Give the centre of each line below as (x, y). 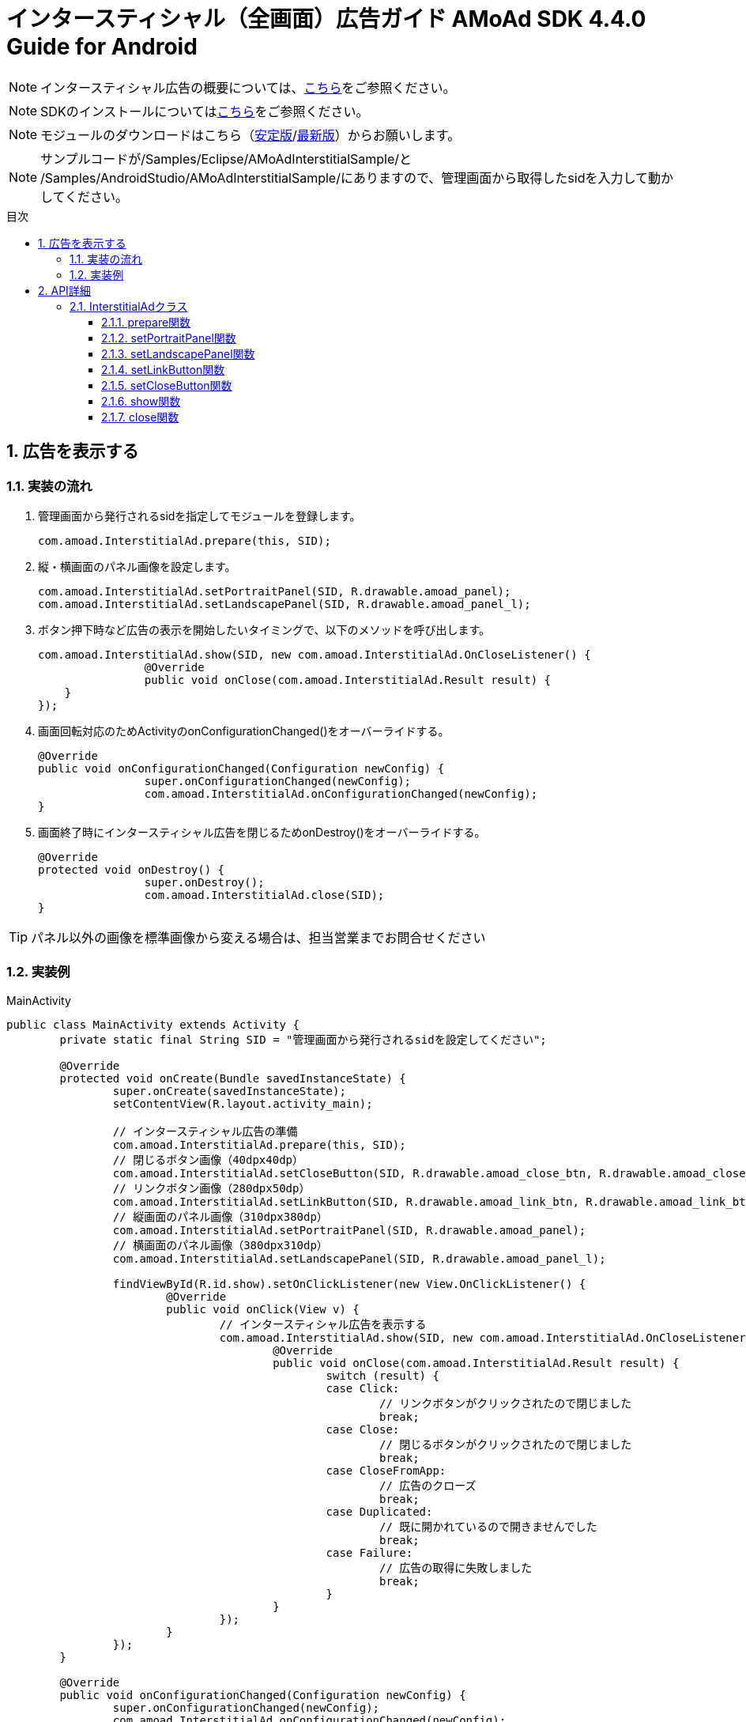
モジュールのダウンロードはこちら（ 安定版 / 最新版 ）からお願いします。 (251, 135)
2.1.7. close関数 (140, 417)
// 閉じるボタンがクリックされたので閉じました (506, 1444)
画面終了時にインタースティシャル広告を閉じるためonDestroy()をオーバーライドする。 (262, 832)
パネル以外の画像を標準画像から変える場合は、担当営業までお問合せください (258, 937)
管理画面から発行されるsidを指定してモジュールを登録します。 (200, 515)
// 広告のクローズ (428, 1485)
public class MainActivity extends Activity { (153, 1024)
